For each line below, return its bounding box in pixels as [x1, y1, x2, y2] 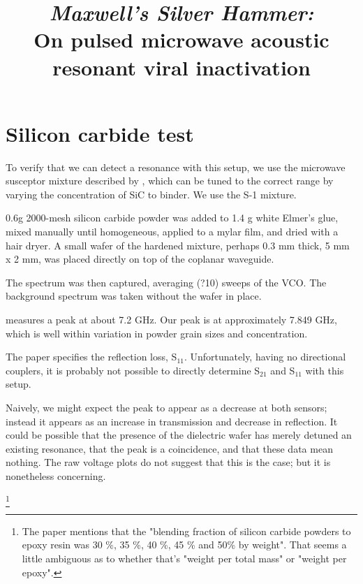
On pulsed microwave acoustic [34, 25, 329, 54]
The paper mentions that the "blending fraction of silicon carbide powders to [22, 523, 351, 538]
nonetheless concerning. [6, 468, 106, 483]
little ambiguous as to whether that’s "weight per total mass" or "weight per [22, 551, 347, 566]
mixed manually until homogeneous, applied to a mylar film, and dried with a [6, 224, 339, 239]
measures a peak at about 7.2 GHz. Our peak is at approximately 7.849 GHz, [6, 312, 337, 327]
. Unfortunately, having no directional [184, 349, 346, 364]
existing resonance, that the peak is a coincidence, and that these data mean [6, 441, 333, 455]
